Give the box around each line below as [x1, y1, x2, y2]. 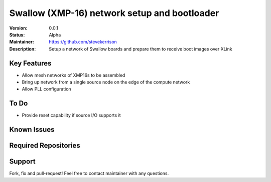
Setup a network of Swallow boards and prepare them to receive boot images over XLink [49, 45, 233, 52]
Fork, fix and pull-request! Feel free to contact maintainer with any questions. [9, 170, 169, 176]
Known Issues [9, 125, 55, 134]
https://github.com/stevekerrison [49, 39, 117, 45]
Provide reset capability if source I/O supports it [22, 112, 121, 118]
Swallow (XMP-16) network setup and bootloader [9, 7, 219, 18]
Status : [9, 31, 25, 37]
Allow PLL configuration [22, 86, 71, 92]
